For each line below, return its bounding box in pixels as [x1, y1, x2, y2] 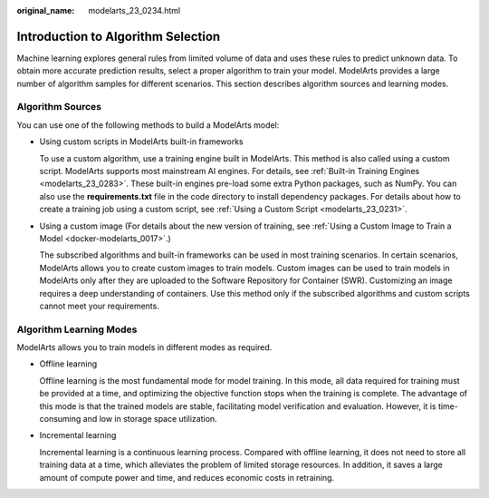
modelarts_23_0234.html [88, 5, 181, 15]
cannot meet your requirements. [39, 300, 160, 311]
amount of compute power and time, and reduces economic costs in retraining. [39, 472, 335, 483]
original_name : [16, 5, 75, 15]
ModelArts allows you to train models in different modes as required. [16, 342, 273, 353]
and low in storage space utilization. [82, 414, 217, 424]
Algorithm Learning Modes [16, 323, 138, 336]
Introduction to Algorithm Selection [16, 28, 221, 44]
